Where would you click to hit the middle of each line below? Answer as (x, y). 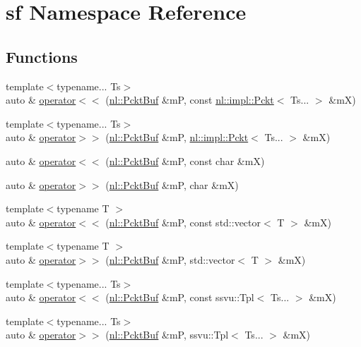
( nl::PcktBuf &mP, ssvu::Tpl (167, 335)
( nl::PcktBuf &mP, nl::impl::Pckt (177, 137)
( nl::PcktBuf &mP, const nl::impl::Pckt (190, 100)
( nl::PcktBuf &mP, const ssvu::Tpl (180, 297)
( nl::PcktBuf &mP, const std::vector (183, 222)
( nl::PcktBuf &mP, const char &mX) (185, 160)
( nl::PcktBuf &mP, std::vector (170, 259)
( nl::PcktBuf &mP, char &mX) (172, 184)
